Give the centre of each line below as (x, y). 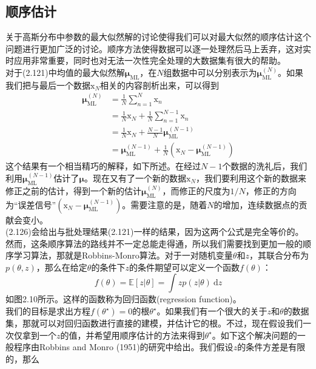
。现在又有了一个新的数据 (135, 178)
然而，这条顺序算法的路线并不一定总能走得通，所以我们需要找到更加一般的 (154, 243)
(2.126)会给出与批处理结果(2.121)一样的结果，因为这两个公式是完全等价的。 (155, 232)
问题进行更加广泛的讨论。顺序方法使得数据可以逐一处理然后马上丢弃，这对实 (158, 48)
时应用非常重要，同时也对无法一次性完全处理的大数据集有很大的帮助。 (146, 60)
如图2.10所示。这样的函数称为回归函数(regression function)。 (123, 299)
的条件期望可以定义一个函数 (184, 267)
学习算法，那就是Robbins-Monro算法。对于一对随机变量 (123, 255)
